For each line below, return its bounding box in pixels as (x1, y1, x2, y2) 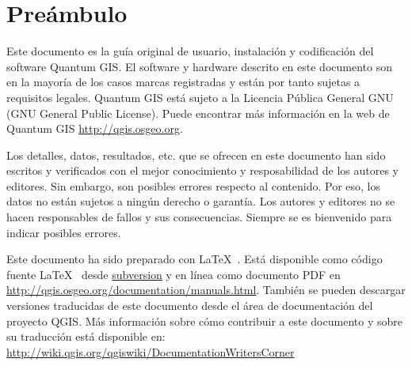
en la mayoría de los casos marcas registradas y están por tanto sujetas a (6, 74, 360, 90)
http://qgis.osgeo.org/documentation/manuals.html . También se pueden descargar (6, 281, 406, 298)
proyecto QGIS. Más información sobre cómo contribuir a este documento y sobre (6, 312, 402, 329)
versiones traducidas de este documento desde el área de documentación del (6, 297, 373, 314)
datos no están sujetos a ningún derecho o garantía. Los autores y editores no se (6, 193, 395, 209)
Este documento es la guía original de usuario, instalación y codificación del (6, 43, 374, 59)
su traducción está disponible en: (6, 328, 166, 345)
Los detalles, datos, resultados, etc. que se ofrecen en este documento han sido (6, 146, 386, 163)
